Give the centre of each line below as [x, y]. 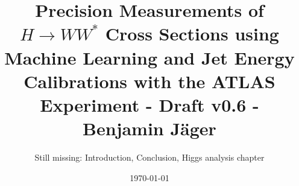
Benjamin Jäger [149, 128]
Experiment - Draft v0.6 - [149, 104]
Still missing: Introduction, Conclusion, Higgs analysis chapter [149, 157]
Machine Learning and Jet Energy [149, 57]
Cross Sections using [192, 34]
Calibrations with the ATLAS [149, 81]
